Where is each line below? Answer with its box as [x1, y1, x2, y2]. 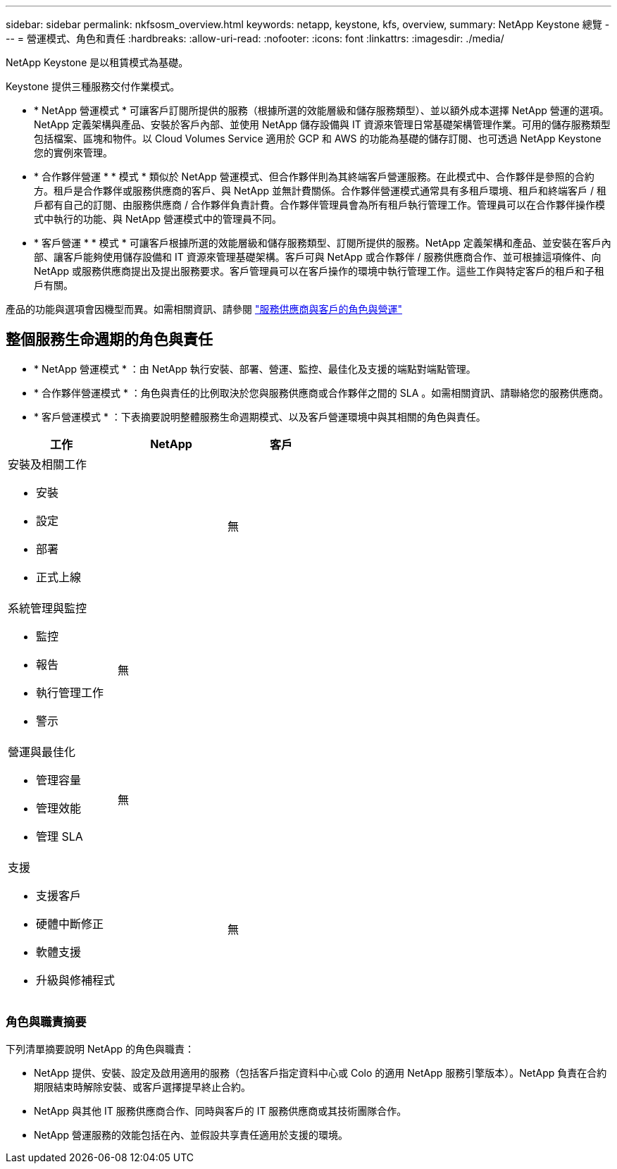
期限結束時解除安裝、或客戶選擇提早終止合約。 [34, 1080, 251, 1093]
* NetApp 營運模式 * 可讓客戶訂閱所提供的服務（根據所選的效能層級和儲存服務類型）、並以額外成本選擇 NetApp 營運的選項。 [34, 104, 609, 116]
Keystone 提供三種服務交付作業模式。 [6, 80, 180, 92]
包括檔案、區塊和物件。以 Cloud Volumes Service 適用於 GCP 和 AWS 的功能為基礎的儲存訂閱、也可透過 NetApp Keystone [34, 132, 602, 144]
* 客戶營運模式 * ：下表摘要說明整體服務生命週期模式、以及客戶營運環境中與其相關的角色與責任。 [34, 410, 486, 423]
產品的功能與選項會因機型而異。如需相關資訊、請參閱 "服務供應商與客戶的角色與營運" [6, 303, 402, 315]
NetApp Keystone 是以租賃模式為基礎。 [6, 56, 189, 68]
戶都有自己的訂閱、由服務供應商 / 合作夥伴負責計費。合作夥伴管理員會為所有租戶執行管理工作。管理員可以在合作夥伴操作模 [34, 199, 605, 211]
